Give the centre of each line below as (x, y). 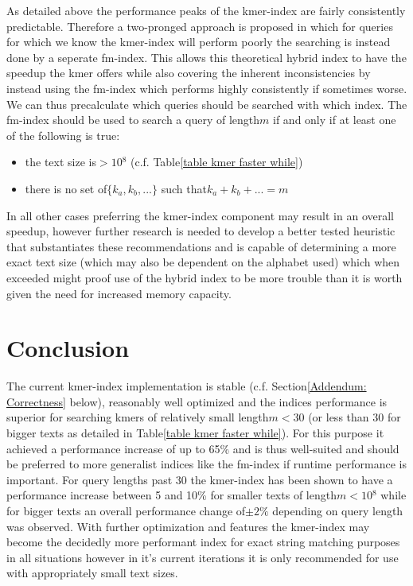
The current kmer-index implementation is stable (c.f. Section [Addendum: (187, 386)
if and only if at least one (335, 120)
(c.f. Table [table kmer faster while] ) (216, 162)
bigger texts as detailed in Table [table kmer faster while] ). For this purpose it (195, 433)
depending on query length (338, 510)
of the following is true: (63, 135)
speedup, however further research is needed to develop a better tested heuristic (201, 231)
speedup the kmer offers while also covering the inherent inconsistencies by (189, 73)
